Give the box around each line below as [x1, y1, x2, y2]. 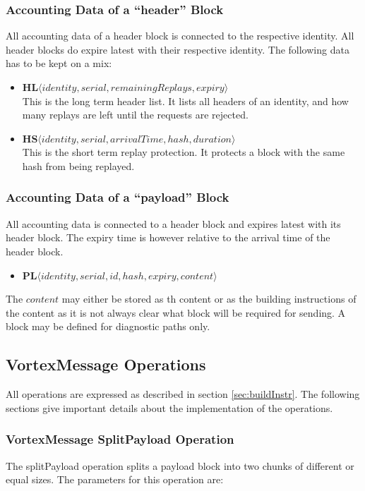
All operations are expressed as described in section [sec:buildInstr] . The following [6, 387, 360, 401]
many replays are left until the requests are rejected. [22, 107, 249, 122]
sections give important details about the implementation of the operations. [6, 400, 333, 415]
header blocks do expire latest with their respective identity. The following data [6, 42, 349, 56]
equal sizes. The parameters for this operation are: [6, 472, 224, 487]
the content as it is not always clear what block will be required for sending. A [6, 305, 346, 320]
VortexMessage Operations [6, 353, 206, 375]
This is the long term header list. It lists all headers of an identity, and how [22, 93, 349, 108]
